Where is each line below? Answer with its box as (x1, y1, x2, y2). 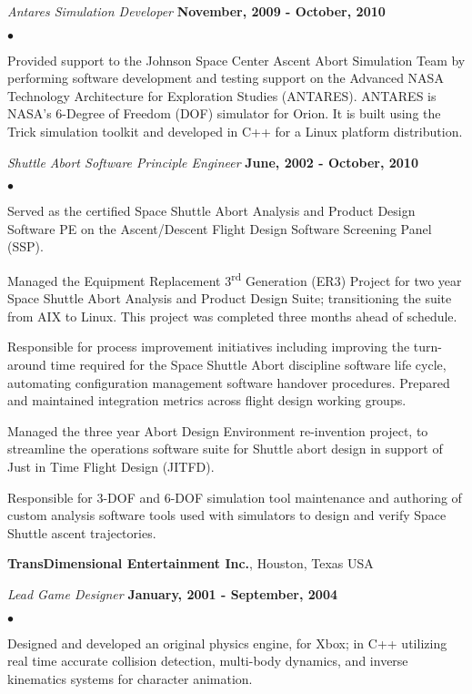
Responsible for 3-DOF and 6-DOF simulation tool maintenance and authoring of (7, 487, 462, 506)
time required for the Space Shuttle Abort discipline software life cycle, (50, 354, 447, 373)
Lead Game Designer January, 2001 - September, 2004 (7, 584, 337, 603)
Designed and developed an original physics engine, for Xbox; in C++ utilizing (7, 633, 447, 652)
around (7, 354, 46, 373)
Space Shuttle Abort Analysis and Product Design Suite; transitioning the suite (7, 289, 452, 308)
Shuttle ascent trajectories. (7, 523, 156, 542)
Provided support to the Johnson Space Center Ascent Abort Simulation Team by (7, 50, 466, 69)
